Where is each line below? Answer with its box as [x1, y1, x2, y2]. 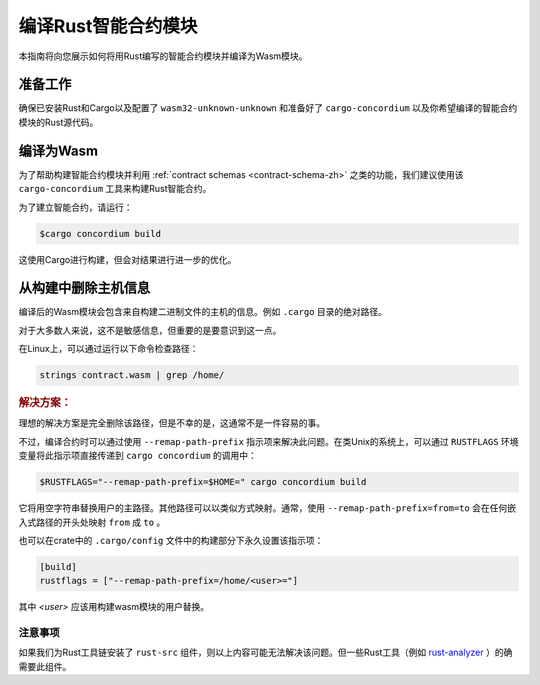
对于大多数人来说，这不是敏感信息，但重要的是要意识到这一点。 [18, 324, 282, 336]
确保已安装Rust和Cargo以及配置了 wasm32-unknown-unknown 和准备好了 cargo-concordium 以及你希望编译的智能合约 [18, 102, 518, 114]
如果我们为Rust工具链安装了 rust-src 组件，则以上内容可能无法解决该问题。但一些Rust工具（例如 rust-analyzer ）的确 [18, 646, 513, 659]
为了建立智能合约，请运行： [18, 201, 133, 213]
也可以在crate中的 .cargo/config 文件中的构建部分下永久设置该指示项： [18, 534, 324, 546]
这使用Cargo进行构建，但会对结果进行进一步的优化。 [18, 253, 237, 265]
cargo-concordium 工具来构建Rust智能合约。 [18, 183, 212, 195]
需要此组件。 [18, 660, 72, 672]
